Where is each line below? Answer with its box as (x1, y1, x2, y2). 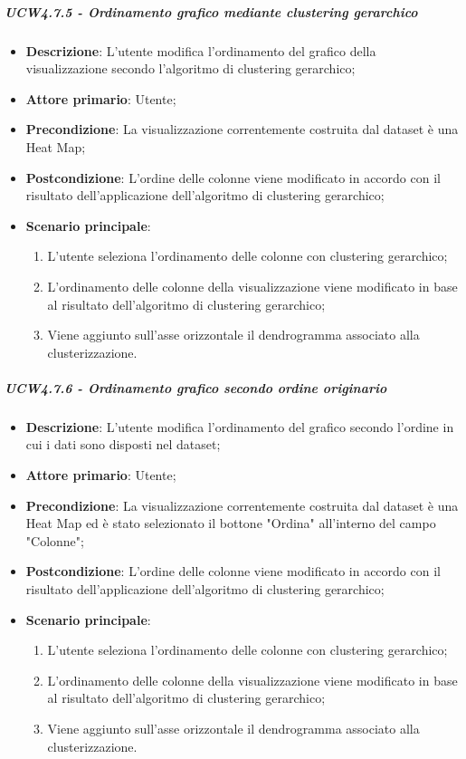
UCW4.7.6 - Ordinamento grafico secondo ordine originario (5, 378, 387, 397)
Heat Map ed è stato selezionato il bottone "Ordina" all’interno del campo (25, 514, 436, 533)
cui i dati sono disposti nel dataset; (25, 435, 221, 454)
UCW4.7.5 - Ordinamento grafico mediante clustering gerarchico (5, 2, 418, 21)
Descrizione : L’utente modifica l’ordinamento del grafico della (25, 41, 376, 60)
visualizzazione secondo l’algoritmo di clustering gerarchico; (25, 59, 356, 78)
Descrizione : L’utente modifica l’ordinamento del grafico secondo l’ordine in (25, 417, 454, 436)
